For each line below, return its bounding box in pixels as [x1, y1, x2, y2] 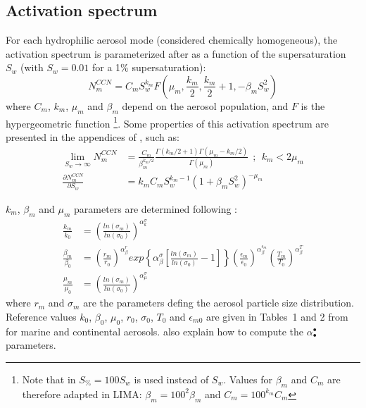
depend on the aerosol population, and [122, 98, 289, 113]
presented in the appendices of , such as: [6, 130, 179, 144]
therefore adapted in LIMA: [22, 386, 142, 401]
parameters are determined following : [73, 201, 238, 216]
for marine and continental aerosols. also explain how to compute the [6, 323, 304, 338]
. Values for [223, 371, 272, 386]
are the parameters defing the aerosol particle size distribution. [83, 295, 354, 310]
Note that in [22, 371, 76, 386]
